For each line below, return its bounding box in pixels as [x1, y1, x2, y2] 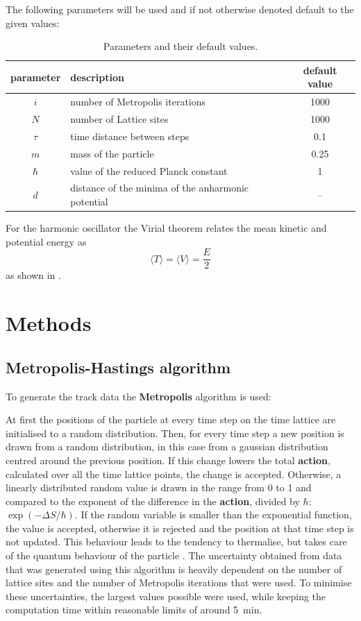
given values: [6, 15, 60, 30]
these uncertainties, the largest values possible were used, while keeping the [6, 588, 326, 603]
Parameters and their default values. [103, 39, 258, 53]
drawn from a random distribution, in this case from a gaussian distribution [6, 439, 328, 454]
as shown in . [6, 268, 61, 282]
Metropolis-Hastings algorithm [6, 356, 231, 377]
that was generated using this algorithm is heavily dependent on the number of [6, 561, 342, 576]
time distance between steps [70, 128, 190, 143]
